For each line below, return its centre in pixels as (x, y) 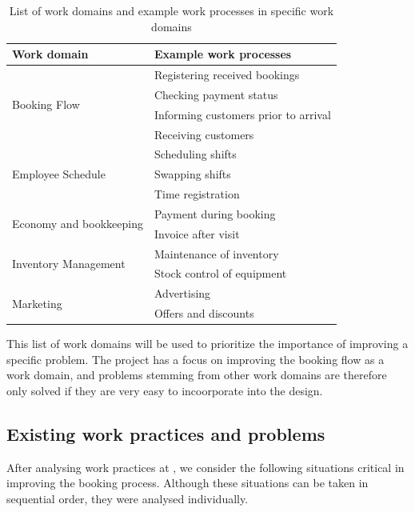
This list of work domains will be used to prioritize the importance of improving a (207, 344)
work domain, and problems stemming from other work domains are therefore (197, 375)
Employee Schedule (59, 174)
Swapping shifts (192, 174)
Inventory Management (69, 264)
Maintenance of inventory (216, 253)
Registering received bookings (227, 75)
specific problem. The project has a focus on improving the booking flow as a (196, 359)
